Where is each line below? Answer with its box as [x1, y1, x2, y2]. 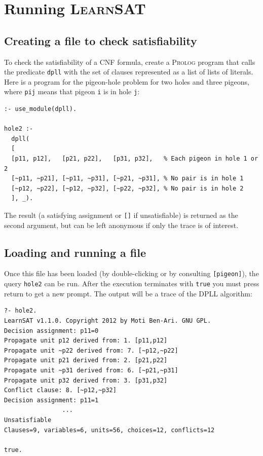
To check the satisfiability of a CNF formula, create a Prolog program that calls [4, 56, 255, 67]
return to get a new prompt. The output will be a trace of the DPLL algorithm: [4, 288, 252, 298]
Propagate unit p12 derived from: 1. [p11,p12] [4, 337, 168, 345]
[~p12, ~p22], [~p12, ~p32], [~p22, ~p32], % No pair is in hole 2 [11, 184, 244, 192]
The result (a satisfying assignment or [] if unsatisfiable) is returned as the [4, 210, 238, 220]
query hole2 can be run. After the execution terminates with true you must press [4, 278, 259, 289]
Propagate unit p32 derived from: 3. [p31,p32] [4, 376, 168, 384]
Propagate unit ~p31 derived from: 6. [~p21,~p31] [4, 366, 178, 374]
